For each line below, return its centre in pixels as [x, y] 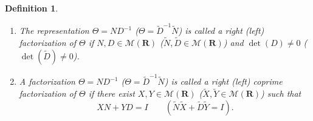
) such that [281, 93]
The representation [54, 31]
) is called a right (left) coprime [223, 81]
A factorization [47, 81]
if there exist [112, 93]
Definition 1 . [32, 8]
